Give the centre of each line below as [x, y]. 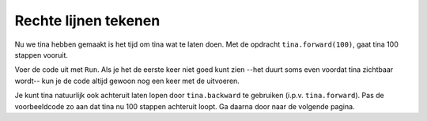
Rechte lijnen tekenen [87, 21]
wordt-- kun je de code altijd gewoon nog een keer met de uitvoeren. [127, 81]
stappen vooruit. [42, 55]
